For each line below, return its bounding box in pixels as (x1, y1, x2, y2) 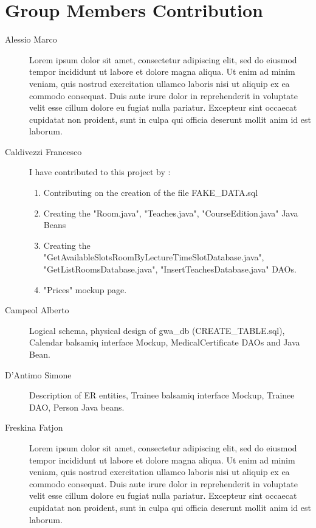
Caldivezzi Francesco (5, 145, 82, 158)
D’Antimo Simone (5, 368, 72, 381)
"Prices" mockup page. (43, 283, 127, 296)
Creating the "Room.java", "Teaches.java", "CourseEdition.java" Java (43, 206, 298, 219)
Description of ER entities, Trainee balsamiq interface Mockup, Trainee (29, 389, 295, 401)
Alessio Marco (5, 33, 57, 46)
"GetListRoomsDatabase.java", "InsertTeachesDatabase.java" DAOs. (43, 263, 297, 276)
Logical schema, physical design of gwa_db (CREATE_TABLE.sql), (29, 324, 285, 336)
